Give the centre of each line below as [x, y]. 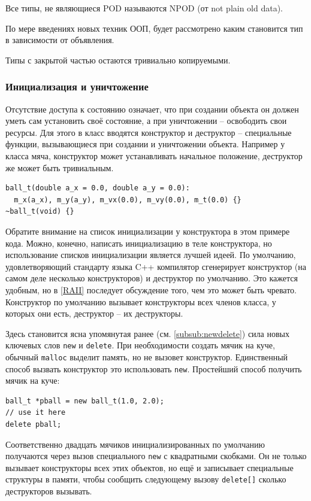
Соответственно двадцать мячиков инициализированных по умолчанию [135, 444]
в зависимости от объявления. [60, 40]
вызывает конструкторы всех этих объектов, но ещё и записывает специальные [150, 467]
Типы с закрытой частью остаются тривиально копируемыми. [118, 60]
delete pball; [34, 425]
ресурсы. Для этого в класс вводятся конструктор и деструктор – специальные [149, 132]
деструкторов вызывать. [49, 491]
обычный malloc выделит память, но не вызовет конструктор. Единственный [147, 356]
